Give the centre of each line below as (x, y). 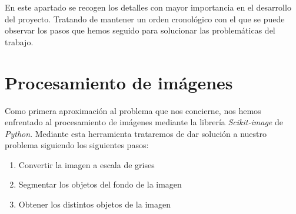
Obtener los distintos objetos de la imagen (94, 204)
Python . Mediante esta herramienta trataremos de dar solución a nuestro (136, 133)
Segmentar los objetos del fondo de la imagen (100, 184)
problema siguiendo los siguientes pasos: (77, 145)
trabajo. (19, 41)
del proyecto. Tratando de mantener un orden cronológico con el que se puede (145, 19)
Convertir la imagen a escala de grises (87, 164)
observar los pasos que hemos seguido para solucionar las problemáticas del (140, 30)
